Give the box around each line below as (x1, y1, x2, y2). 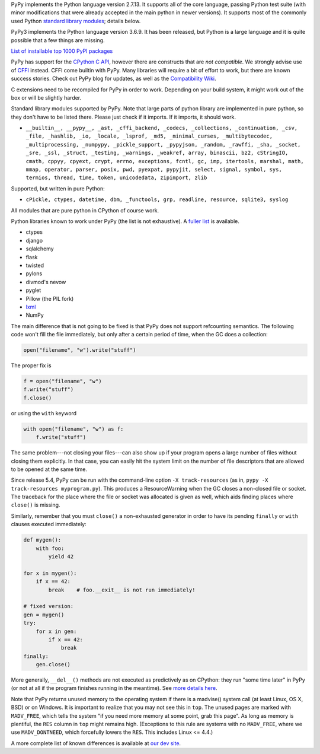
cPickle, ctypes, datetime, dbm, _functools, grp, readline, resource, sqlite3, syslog (25, 196, 289, 203)
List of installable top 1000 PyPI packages (11, 47, 113, 55)
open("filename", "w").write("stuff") (23, 347, 136, 354)
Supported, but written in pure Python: (11, 184, 105, 192)
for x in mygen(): (23, 570, 77, 577)
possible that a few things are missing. (11, 36, 105, 44)
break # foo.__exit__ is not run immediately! (48, 586, 196, 593)
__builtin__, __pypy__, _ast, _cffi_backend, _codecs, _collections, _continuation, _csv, (25, 125, 298, 132)
